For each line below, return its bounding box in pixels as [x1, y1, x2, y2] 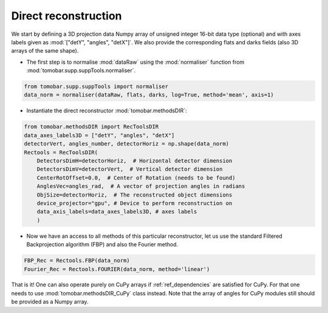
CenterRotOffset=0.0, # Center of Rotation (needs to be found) [36, 174, 236, 181]
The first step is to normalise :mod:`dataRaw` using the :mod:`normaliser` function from [26, 58, 245, 66]
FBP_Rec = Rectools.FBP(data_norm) [24, 257, 130, 264]
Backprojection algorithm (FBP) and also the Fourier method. [26, 241, 179, 248]
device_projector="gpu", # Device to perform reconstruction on [36, 200, 233, 206]
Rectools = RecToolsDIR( [24, 149, 98, 156]
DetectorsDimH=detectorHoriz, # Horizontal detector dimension [36, 158, 233, 164]
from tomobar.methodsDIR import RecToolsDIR [24, 123, 159, 130]
